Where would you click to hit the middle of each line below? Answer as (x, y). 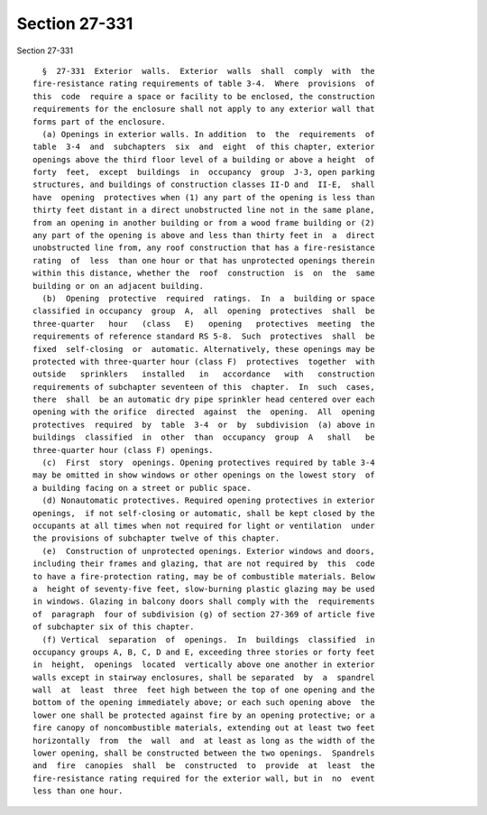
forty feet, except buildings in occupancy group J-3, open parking (204, 172)
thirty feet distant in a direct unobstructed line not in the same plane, (204, 210)
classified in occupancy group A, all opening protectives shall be (204, 311)
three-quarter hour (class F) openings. (123, 450)
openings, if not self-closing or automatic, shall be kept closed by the (204, 513)
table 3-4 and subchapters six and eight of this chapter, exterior (204, 147)
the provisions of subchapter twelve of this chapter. (156, 538)
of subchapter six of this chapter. (114, 627)
